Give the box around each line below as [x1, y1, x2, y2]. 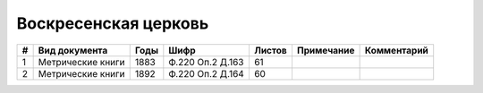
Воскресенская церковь [16, 13, 209, 33]
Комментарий [364, 44, 429, 56]
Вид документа [38, 44, 108, 56]
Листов [253, 44, 288, 56]
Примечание [296, 44, 355, 56]
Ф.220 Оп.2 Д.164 [168, 67, 245, 80]
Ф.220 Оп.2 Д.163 [168, 55, 244, 68]
